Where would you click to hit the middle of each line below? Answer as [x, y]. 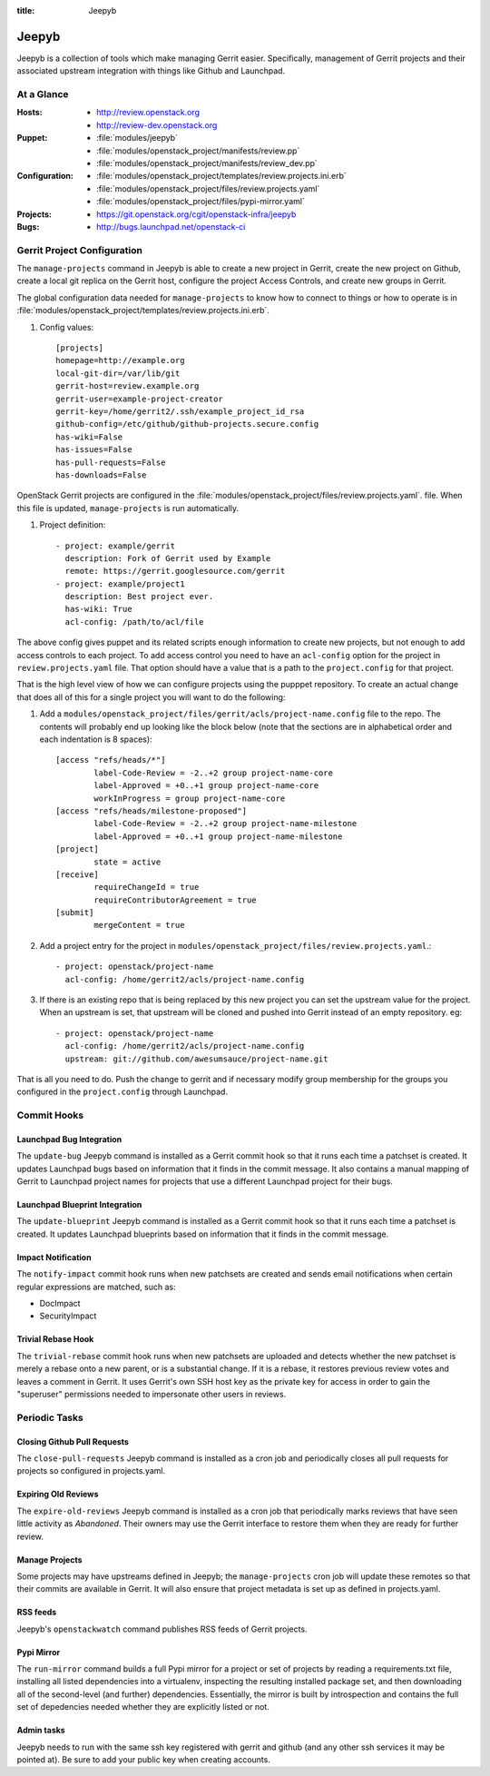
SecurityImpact [68, 1316]
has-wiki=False [89, 437]
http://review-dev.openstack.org [157, 125]
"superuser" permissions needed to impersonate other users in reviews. [152, 1394]
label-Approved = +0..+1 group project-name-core [206, 786]
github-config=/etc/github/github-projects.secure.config [187, 424]
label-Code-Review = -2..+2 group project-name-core [213, 773]
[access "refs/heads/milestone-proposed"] [152, 811]
